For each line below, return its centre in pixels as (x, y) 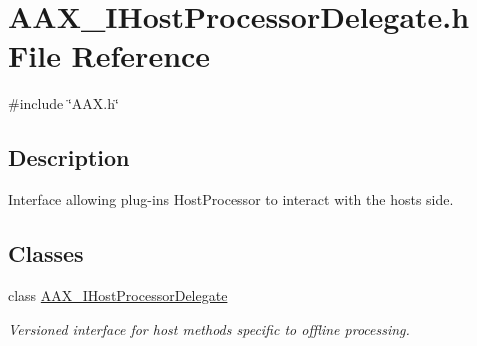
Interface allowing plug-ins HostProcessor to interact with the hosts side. (231, 199)
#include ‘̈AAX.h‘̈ (63, 103)
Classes (46, 253)
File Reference (109, 55)
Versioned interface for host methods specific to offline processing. (209, 328)
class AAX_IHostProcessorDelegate (118, 294)
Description (69, 157)
